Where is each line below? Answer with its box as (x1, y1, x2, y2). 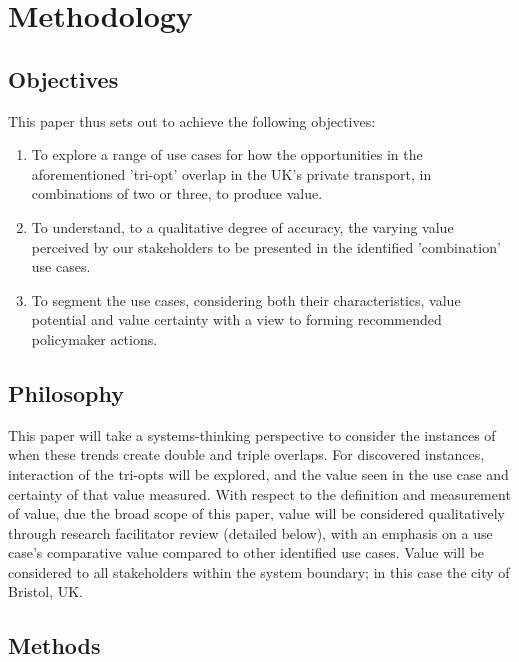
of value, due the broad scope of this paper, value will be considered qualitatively (8, 503, 505, 524)
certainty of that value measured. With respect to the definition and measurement (8, 483, 511, 504)
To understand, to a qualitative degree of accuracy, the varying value (31, 216, 454, 237)
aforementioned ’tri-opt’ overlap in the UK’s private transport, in (31, 163, 432, 184)
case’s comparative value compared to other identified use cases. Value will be (8, 542, 485, 563)
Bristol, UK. (8, 581, 83, 602)
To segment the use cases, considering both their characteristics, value (31, 289, 461, 310)
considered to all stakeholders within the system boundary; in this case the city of (8, 561, 510, 582)
